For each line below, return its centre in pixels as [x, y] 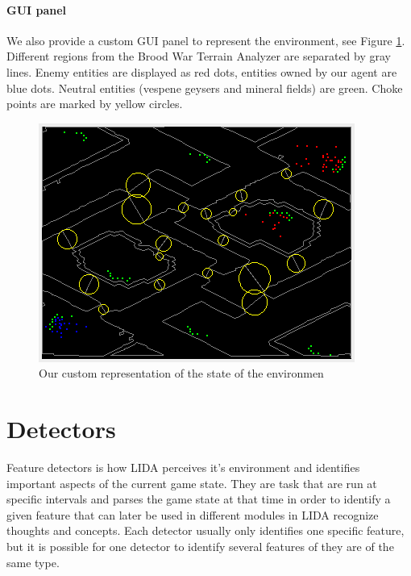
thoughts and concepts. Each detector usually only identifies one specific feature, [205, 530]
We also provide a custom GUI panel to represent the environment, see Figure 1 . [206, 40]
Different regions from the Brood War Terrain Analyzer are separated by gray [199, 56]
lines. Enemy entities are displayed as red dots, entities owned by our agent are [202, 71]
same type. [33, 562]
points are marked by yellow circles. [95, 104]
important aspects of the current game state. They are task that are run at [192, 483]
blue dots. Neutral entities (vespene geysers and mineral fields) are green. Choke [205, 88]
